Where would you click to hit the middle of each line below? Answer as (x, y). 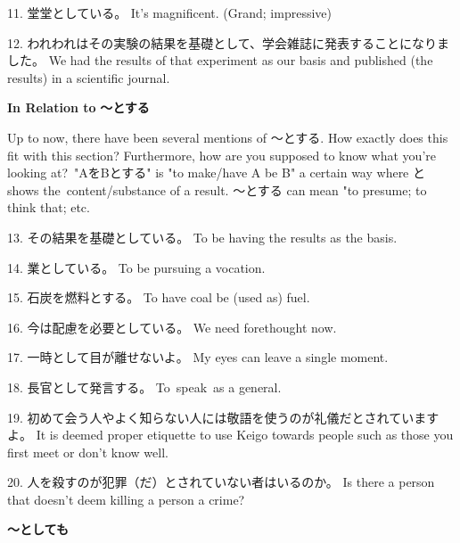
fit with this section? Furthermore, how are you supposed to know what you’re (222, 155)
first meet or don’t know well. (88, 452)
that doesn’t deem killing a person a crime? (126, 499)
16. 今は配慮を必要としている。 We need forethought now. (172, 327)
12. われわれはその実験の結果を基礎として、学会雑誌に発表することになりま (229, 42)
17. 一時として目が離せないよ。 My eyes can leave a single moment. (198, 357)
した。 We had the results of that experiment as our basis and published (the (220, 60)
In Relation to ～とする (78, 107)
